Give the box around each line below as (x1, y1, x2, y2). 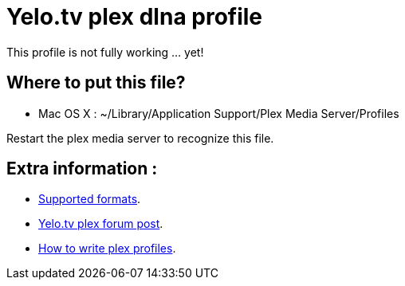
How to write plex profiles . (38, 241, 176, 256)
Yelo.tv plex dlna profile (6, 3, 263, 30)
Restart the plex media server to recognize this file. (6, 131, 274, 145)
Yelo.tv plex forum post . (38, 217, 163, 231)
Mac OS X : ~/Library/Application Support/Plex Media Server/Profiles (38, 106, 399, 120)
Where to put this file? (6, 72, 186, 93)
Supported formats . (38, 192, 141, 206)
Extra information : (6, 159, 158, 179)
